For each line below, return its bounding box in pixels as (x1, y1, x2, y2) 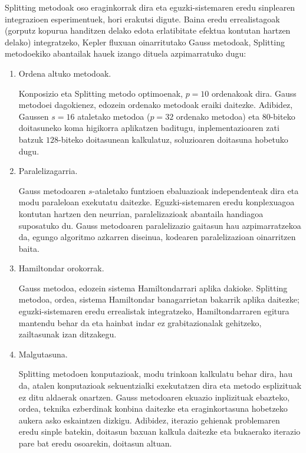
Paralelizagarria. (18, 165, 78, 177)
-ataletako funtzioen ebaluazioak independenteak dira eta (92, 184, 299, 196)
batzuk (18, 133, 44, 145)
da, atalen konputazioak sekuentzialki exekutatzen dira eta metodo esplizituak (18, 379, 302, 392)
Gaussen (18, 110, 49, 122)
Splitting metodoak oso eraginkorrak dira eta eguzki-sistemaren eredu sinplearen (5, 1, 295, 13)
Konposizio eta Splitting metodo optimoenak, (18, 87, 183, 99)
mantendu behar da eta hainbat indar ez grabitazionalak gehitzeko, (18, 316, 262, 329)
